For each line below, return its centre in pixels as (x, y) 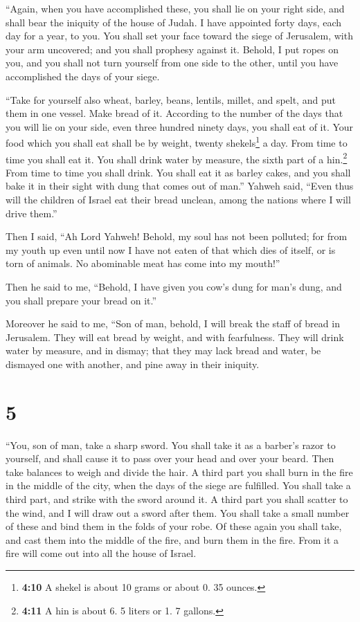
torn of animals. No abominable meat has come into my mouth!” (143, 263)
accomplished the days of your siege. (83, 76)
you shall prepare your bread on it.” (81, 300)
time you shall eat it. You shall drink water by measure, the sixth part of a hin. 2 (177, 158)
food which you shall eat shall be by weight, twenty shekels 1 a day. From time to (177, 141)
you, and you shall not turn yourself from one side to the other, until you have (172, 63)
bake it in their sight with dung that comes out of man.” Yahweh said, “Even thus (180, 186)
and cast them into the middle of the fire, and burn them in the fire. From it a (172, 539)
